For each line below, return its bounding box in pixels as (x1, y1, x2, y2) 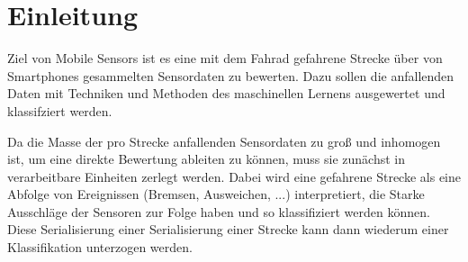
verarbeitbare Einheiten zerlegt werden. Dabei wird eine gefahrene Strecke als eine (7, 167, 461, 185)
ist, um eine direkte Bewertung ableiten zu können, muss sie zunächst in (7, 149, 406, 168)
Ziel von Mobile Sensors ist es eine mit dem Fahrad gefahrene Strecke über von (7, 49, 443, 68)
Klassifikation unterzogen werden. (7, 238, 193, 257)
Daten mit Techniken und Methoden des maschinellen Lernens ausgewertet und (7, 84, 445, 103)
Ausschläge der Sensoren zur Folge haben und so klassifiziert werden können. (7, 202, 430, 221)
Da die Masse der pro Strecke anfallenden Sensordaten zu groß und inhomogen (7, 131, 441, 150)
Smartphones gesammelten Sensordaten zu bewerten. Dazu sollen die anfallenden (7, 66, 454, 85)
